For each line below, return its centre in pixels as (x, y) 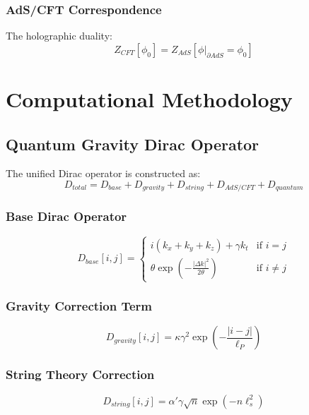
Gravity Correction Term (79, 306)
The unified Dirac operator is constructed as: (103, 173)
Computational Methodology (149, 99)
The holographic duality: (59, 36)
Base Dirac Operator (66, 216)
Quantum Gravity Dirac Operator (133, 144)
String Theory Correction (80, 374)
